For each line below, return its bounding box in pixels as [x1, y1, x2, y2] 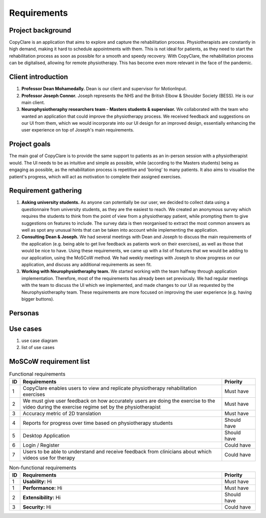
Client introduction [9, 73, 68, 81]
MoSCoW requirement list [9, 357, 90, 366]
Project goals [9, 140, 51, 148]
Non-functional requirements [9, 464, 76, 471]
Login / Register [23, 442, 60, 449]
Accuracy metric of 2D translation [23, 410, 101, 416]
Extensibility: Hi [23, 494, 61, 501]
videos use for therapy [23, 454, 75, 461]
